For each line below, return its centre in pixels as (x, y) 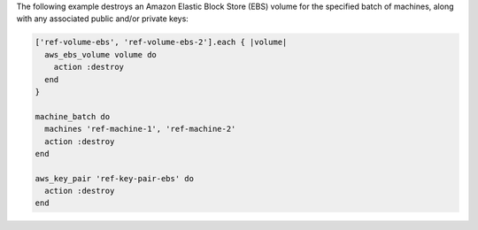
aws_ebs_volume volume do (100, 54)
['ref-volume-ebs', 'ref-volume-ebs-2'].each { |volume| (161, 42)
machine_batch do (73, 116)
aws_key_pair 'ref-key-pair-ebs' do (115, 178)
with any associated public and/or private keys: (103, 19)
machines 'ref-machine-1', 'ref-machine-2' (140, 129)
